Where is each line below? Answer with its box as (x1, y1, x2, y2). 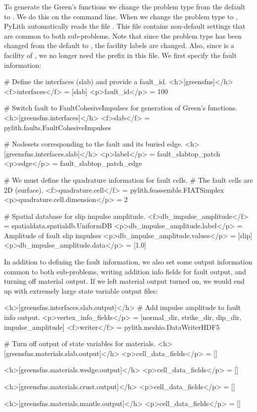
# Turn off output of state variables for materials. (4, 338, 156, 349)
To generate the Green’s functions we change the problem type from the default (4, 1, 246, 11)
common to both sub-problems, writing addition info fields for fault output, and (4, 266, 246, 276)
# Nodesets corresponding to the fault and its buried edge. (4, 139, 183, 149)
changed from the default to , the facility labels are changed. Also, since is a (4, 40, 234, 51)
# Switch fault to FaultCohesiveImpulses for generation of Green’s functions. (4, 103, 238, 113)
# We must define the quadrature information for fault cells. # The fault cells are (4, 174, 253, 185)
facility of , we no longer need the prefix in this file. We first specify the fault (4, 50, 237, 60)
